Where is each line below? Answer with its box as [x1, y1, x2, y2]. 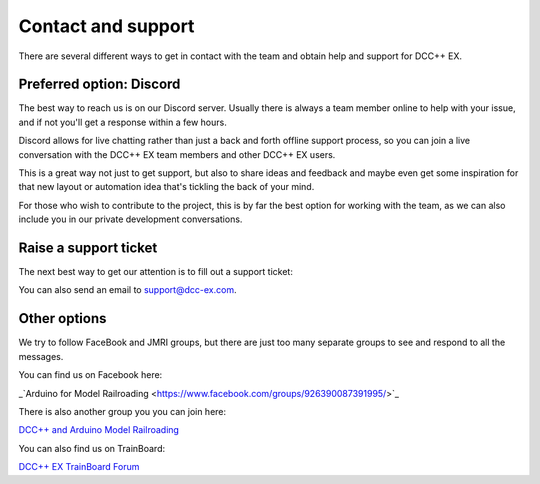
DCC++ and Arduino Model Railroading [18, 424, 180, 436]
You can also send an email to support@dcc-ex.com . [18, 284, 237, 296]
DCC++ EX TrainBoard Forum [18, 461, 140, 473]
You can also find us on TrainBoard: [18, 442, 166, 454]
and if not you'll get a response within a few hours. [18, 116, 227, 128]
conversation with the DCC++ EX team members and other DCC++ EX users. [18, 148, 336, 160]
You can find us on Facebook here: [18, 369, 163, 381]
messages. [18, 350, 64, 362]
